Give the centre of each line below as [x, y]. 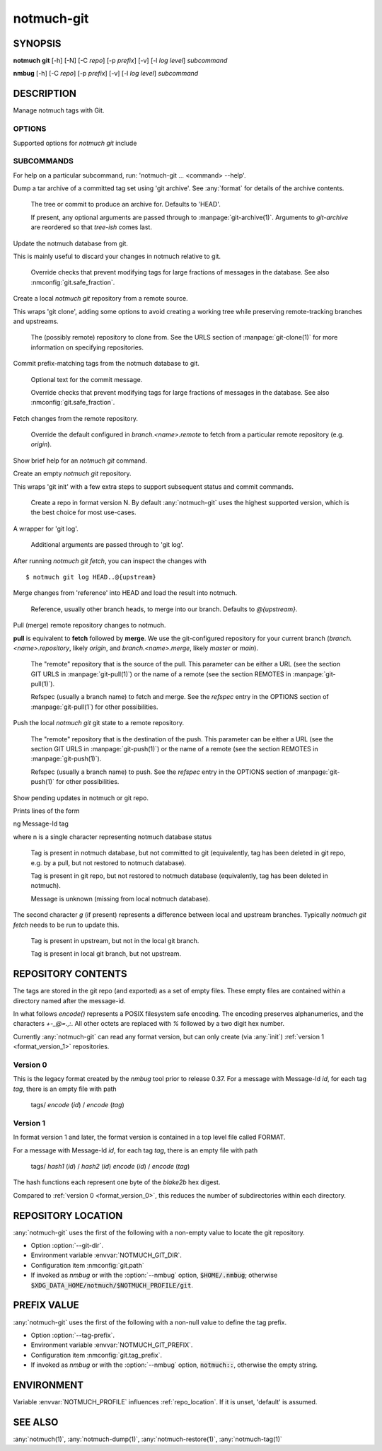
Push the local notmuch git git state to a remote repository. [98, 723]
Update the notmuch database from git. [71, 243]
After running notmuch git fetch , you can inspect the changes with [110, 561]
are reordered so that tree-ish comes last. [91, 227]
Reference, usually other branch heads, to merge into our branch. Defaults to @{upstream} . [164, 609]
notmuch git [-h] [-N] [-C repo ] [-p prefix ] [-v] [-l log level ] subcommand [120, 61]
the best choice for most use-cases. [83, 512]
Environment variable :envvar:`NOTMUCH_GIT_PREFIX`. [112, 1345]
